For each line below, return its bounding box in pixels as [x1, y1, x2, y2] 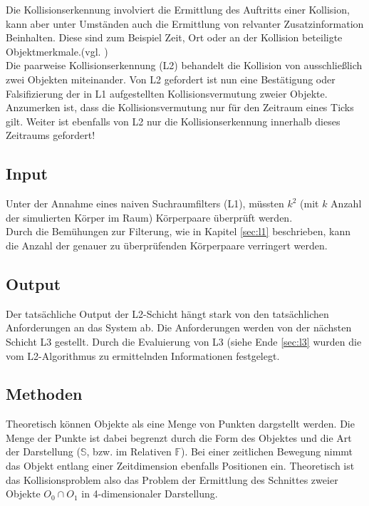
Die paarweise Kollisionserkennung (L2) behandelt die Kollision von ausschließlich [6, 58, 363, 73]
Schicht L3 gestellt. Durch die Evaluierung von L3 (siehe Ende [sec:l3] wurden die [6, 334, 362, 348]
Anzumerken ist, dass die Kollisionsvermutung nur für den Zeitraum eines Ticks [6, 100, 354, 115]
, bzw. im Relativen [86, 444, 172, 459]
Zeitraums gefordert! [6, 128, 95, 143]
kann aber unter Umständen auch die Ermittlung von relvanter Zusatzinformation [6, 16, 364, 31]
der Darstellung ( [6, 444, 80, 459]
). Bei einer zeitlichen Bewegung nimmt [180, 444, 353, 459]
